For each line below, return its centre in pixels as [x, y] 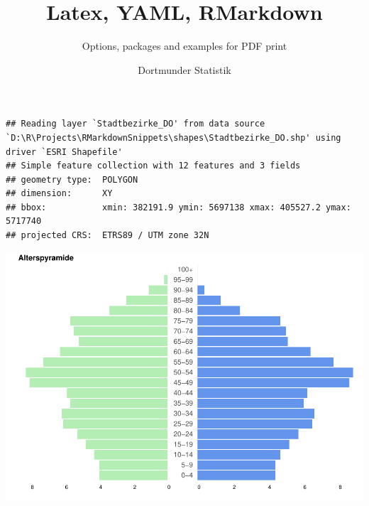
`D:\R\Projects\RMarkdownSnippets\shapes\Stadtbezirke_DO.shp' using [174, 138]
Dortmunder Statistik [184, 69]
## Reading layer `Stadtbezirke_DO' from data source [136, 124]
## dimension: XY [59, 194]
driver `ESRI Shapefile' [64, 152]
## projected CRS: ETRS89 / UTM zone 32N [108, 236]
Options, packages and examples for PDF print [184, 46]
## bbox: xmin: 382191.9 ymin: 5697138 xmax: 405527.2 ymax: [178, 207]
